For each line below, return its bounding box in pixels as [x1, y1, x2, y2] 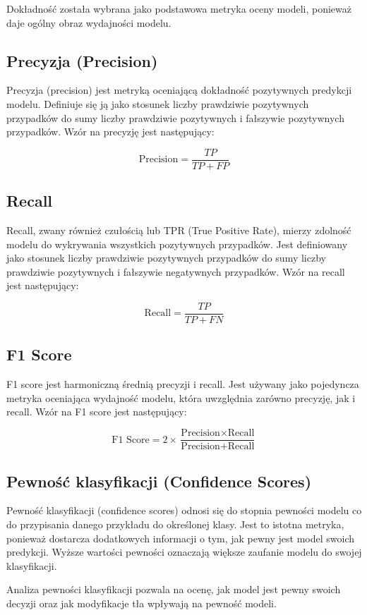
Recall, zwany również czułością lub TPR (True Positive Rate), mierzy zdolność [6, 223, 351, 238]
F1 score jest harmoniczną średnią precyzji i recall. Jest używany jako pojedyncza [6, 377, 359, 391]
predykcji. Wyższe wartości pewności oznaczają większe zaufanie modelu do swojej [6, 544, 362, 559]
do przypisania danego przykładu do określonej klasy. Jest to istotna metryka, [6, 516, 344, 531]
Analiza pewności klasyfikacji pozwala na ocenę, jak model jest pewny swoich [6, 582, 341, 597]
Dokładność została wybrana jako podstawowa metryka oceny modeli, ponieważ [6, 1, 352, 16]
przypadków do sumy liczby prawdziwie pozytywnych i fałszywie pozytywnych [6, 110, 344, 125]
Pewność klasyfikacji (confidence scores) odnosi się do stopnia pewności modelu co [6, 503, 362, 518]
